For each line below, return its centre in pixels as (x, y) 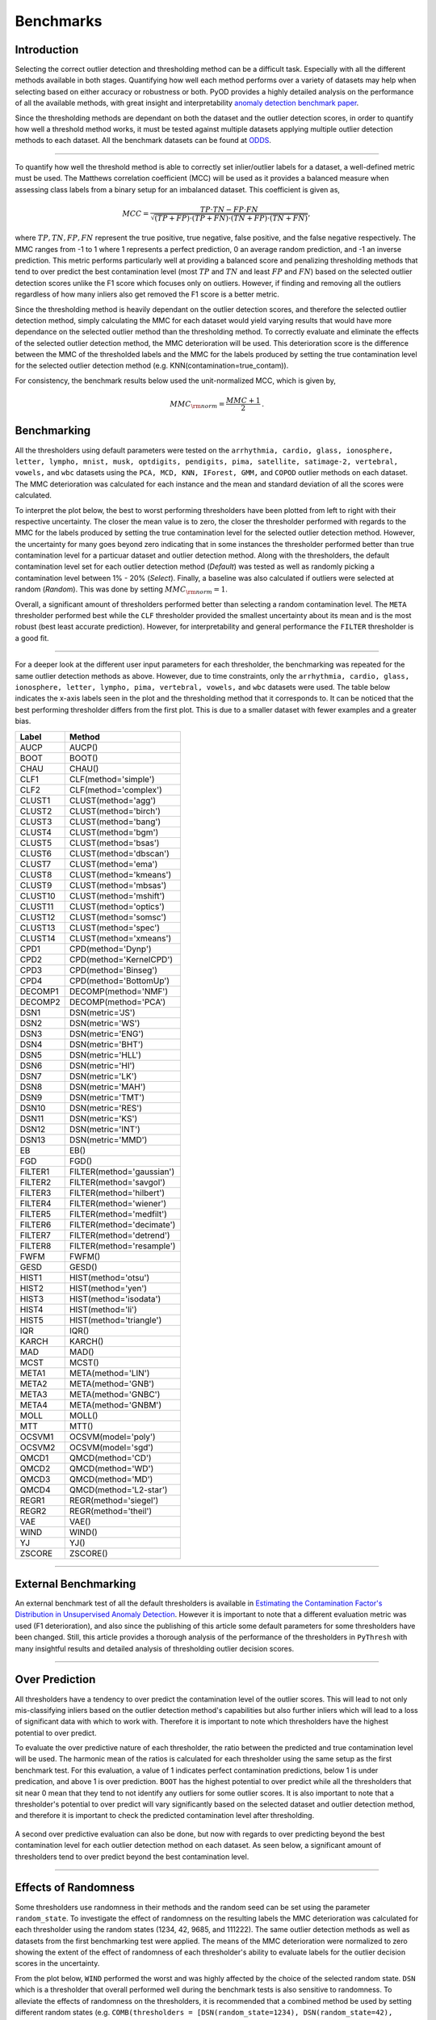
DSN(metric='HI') (102, 1065)
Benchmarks (59, 21)
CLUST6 (36, 853)
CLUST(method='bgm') (114, 832)
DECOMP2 (40, 1002)
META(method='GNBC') (115, 1394)
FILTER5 (36, 1214)
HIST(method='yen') (108, 1288)
